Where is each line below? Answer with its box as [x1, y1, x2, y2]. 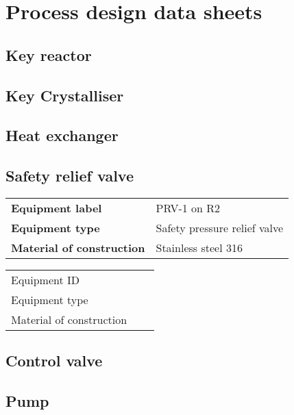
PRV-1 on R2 [156, 199, 221, 216]
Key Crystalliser [5, 84, 124, 105]
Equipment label [11, 199, 102, 216]
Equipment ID [11, 271, 80, 288]
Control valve [5, 350, 103, 371]
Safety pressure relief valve [156, 219, 284, 236]
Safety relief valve [5, 165, 134, 186]
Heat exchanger [5, 125, 119, 146]
